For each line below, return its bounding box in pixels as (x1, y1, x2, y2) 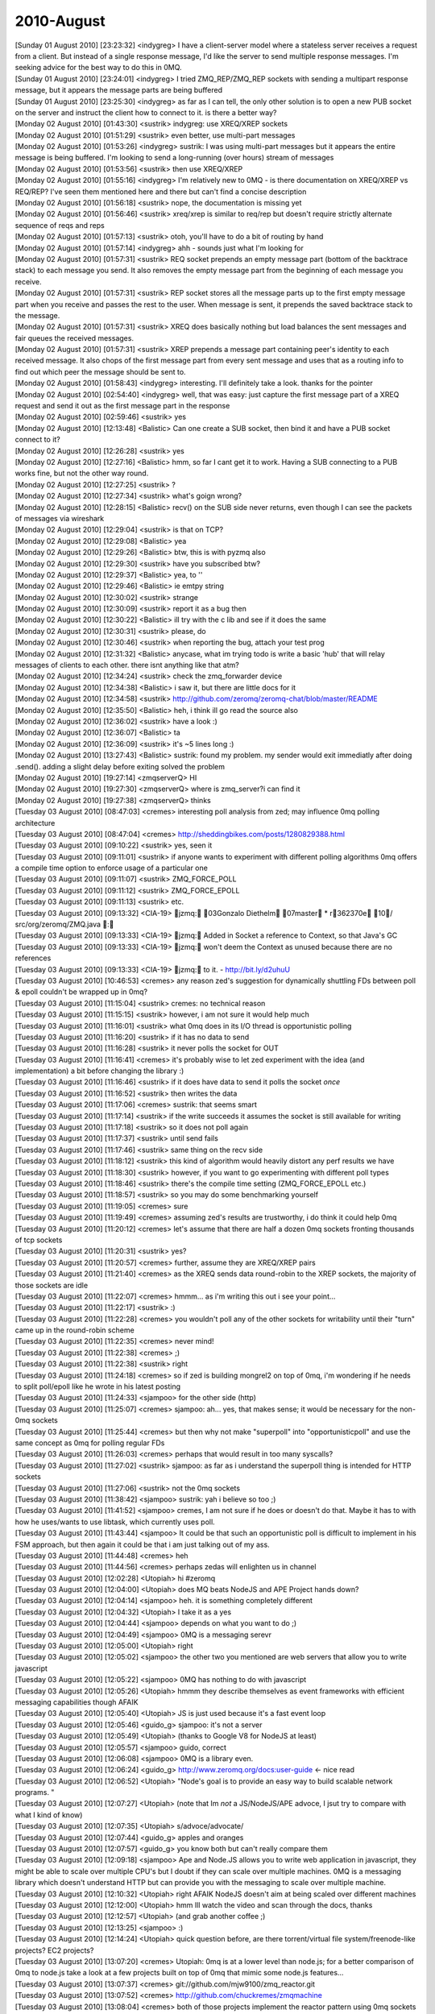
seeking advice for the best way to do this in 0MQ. (14, 63, 182, 73)
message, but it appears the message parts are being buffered (14, 85, 223, 95)
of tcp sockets (14, 1235, 63, 1245)
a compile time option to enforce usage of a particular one (14, 863, 209, 873)
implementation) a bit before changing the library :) (14, 1066, 184, 1075)
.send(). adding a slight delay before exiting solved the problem (14, 761, 226, 771)
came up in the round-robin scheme (14, 1325, 135, 1335)
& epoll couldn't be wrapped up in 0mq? (14, 987, 148, 997)
